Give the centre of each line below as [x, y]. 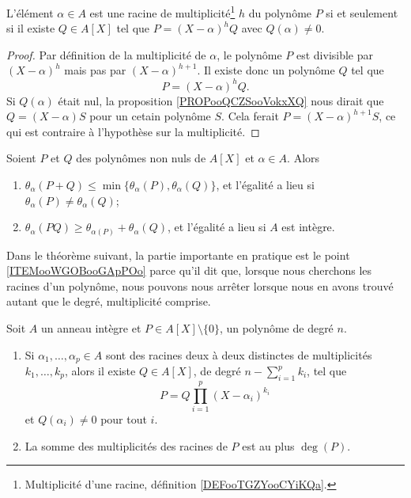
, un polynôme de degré [276, 327]
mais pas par [95, 70]
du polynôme [280, 12]
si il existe [31, 28]
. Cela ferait [250, 116]
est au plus [268, 445]
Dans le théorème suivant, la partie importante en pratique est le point [178, 255]
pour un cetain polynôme [150, 116]
